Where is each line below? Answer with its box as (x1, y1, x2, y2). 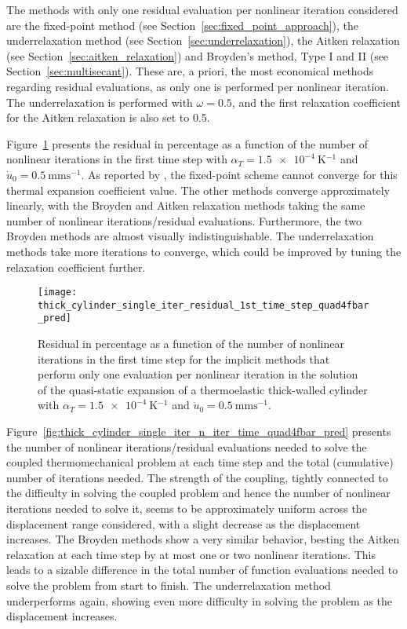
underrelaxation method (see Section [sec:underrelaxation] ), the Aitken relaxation (6, 32, 400, 49)
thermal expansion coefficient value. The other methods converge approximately (6, 181, 391, 198)
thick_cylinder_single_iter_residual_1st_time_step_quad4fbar (38, 299, 369, 311)
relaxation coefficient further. (6, 258, 146, 275)
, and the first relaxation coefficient (231, 93, 402, 110)
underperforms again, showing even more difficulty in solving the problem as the (6, 592, 393, 609)
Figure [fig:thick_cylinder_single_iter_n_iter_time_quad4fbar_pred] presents (6, 423, 391, 440)
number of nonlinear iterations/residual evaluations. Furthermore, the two (6, 212, 362, 229)
